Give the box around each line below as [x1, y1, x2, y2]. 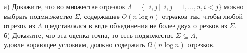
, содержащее [79, 11, 120, 21]
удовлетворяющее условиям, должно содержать [4, 39, 145, 50]
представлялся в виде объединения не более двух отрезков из [44, 20, 227, 31]
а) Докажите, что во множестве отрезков [4, 1, 125, 11]
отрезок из [4, 20, 35, 31]
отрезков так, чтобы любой [162, 11, 243, 21]
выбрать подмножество [4, 11, 73, 21]
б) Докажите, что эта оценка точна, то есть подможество [4, 30, 174, 40]
